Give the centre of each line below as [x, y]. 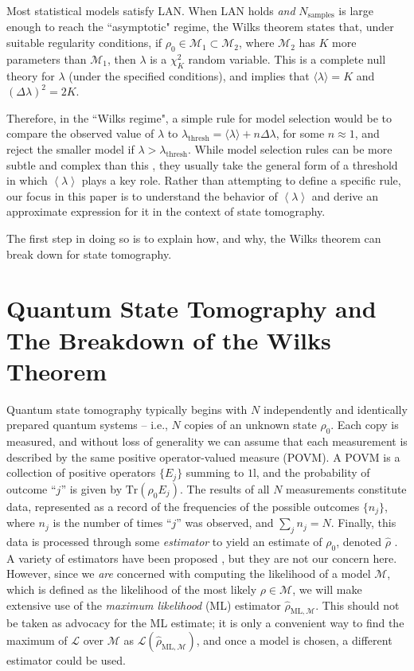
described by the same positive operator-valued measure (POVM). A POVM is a [203, 456]
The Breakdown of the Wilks [169, 339]
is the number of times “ [112, 523]
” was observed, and [225, 523]
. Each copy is [365, 425]
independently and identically [335, 409]
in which [27, 180]
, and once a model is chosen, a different [294, 640]
